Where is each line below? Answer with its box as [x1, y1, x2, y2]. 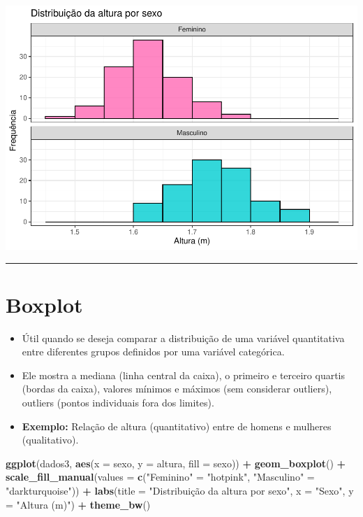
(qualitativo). [22, 432, 79, 447]
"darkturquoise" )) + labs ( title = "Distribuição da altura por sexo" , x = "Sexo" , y [6, 483, 354, 497]
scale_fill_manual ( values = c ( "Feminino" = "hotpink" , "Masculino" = [6, 469, 315, 484]
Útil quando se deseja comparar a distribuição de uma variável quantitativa [22, 330, 345, 345]
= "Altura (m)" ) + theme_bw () [6, 497, 151, 511]
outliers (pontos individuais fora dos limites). [22, 395, 214, 410]
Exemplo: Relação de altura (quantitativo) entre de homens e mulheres [22, 418, 332, 433]
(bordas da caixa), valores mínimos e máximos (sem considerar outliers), [22, 381, 332, 396]
